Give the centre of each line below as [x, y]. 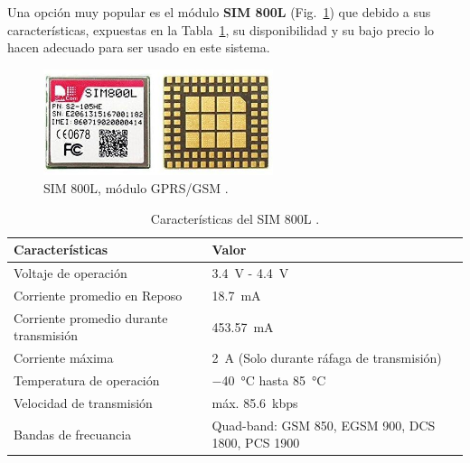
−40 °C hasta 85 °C [269, 380]
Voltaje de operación [70, 273]
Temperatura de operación [87, 380]
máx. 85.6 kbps [255, 402]
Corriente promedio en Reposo [98, 295]
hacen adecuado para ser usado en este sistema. [139, 47]
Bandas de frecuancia [73, 434]
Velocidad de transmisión [83, 402]
